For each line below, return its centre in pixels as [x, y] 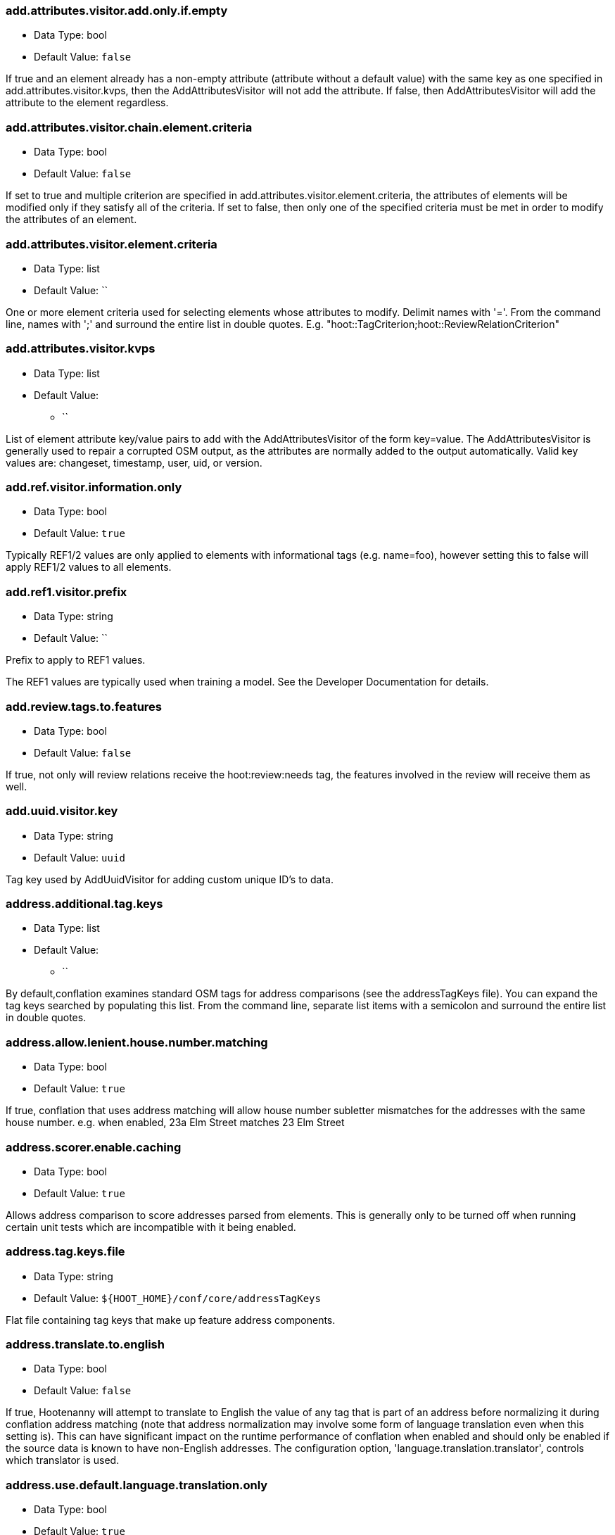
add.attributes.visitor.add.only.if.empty [117, 11]
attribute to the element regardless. [87, 103]
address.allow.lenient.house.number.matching [137, 1042]
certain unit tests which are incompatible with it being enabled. [151, 1227]
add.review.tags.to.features [84, 706]
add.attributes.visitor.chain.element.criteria [129, 127]
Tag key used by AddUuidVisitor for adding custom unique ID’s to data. [170, 879]
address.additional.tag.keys [84, 904]
